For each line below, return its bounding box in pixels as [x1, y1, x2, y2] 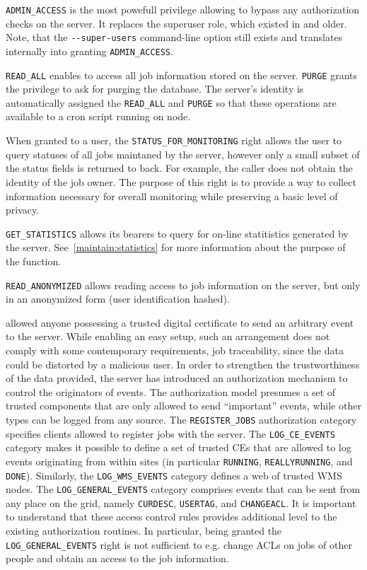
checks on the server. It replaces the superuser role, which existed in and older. [6, 16, 347, 30]
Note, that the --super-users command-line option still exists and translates [6, 30, 343, 45]
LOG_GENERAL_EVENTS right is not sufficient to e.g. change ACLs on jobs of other [6, 537, 352, 552]
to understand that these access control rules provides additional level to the [6, 509, 337, 524]
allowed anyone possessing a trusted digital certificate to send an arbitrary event [6, 315, 354, 330]
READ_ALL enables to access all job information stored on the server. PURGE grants [6, 67, 357, 82]
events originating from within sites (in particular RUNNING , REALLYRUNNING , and [6, 453, 353, 468]
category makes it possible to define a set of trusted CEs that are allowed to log [6, 440, 351, 455]
